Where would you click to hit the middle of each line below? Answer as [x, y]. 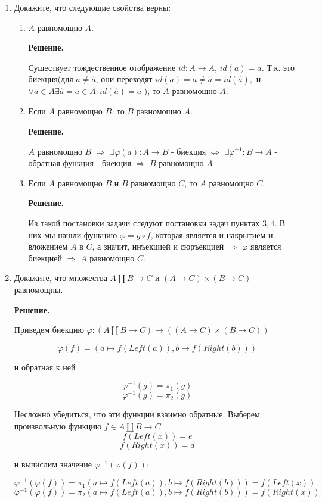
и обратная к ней [45, 367]
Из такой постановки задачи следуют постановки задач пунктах [144, 222]
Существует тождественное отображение [102, 67]
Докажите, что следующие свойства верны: [92, 7]
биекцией [45, 258]
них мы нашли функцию [73, 234]
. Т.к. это [278, 67]
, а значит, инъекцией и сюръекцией [158, 246]
